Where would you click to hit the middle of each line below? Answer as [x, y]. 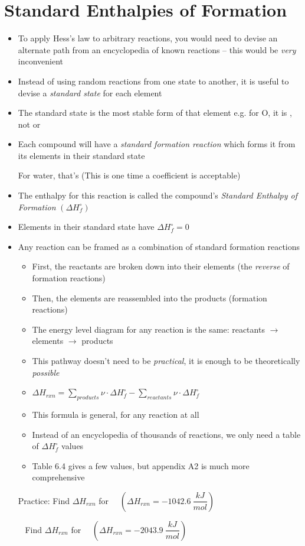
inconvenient [41, 61]
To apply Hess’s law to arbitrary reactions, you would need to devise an [148, 38]
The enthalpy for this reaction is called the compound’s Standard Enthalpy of [158, 195]
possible [46, 372]
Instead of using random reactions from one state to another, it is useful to [153, 81]
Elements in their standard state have [86, 227]
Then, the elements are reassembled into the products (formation [150, 298]
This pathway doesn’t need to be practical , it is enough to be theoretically [166, 360]
